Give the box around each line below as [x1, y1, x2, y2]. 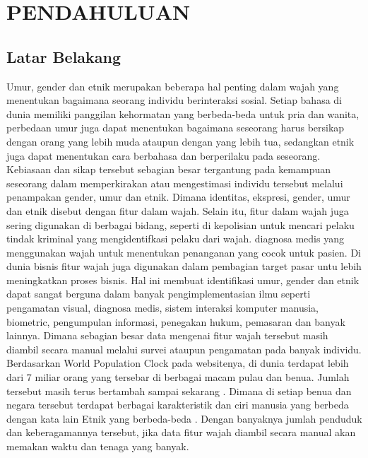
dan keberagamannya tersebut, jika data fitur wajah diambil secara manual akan [6, 425, 356, 440]
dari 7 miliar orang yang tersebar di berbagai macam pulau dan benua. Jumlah [6, 370, 350, 384]
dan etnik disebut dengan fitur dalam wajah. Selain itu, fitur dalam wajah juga [6, 203, 349, 218]
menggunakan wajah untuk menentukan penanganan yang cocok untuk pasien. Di [6, 245, 362, 259]
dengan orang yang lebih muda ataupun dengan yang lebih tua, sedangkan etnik [6, 134, 355, 148]
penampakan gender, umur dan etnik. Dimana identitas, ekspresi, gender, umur [6, 189, 350, 204]
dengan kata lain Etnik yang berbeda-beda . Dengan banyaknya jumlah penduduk [6, 411, 362, 425]
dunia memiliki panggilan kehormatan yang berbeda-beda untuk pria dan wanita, [6, 106, 360, 121]
